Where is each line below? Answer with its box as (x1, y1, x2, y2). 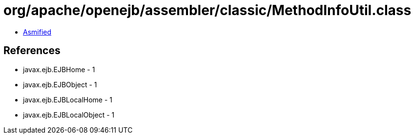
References (3, 44, 61, 57)
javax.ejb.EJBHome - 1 (23, 65, 95, 74)
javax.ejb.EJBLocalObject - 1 (23, 110, 115, 119)
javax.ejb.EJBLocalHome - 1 (23, 95, 113, 104)
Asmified (23, 27, 52, 36)
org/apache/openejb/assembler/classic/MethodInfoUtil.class (3, 2, 412, 19)
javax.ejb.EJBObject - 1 (23, 80, 97, 89)
